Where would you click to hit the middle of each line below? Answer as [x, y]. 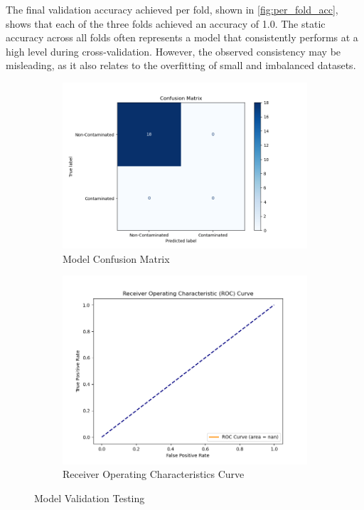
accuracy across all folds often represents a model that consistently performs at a [182, 37]
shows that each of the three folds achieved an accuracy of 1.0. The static [166, 23]
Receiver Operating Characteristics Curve [154, 474]
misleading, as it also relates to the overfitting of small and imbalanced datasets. [181, 65]
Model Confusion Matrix [116, 258]
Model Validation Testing [90, 498]
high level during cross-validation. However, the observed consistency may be [173, 51]
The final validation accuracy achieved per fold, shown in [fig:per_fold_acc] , [172, 9]
